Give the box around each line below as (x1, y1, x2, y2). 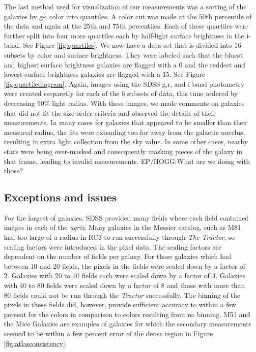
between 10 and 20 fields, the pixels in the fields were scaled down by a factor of (4, 260, 246, 271)
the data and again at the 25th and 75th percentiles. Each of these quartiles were (4, 21, 249, 31)
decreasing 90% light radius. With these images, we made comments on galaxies (4, 97, 245, 108)
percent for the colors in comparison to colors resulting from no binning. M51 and (4, 309, 251, 319)
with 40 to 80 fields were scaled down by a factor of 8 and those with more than (4, 280, 245, 290)
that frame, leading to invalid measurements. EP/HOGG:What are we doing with (4, 156, 250, 166)
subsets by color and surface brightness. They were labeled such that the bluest (4, 49, 243, 60)
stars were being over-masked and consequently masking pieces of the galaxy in (4, 146, 243, 156)
